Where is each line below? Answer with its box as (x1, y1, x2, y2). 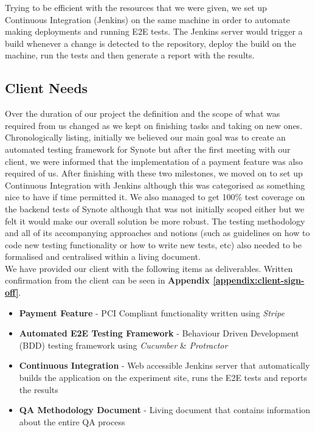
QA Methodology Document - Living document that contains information (19, 403, 311, 416)
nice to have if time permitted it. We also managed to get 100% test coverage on (5, 190, 305, 203)
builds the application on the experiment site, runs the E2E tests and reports (19, 371, 307, 384)
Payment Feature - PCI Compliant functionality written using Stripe (19, 306, 285, 319)
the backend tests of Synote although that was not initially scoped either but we (5, 202, 305, 215)
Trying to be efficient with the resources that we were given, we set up (5, 1, 267, 13)
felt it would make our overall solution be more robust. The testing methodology (5, 214, 305, 227)
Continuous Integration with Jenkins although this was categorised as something (5, 178, 305, 191)
